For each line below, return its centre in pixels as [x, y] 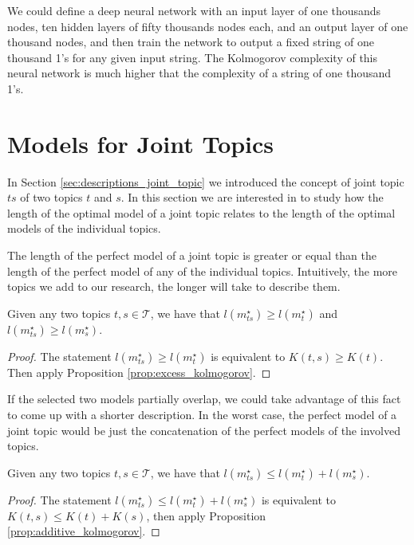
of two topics [51, 197]
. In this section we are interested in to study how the [252, 197]
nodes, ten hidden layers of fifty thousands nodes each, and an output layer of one [208, 26]
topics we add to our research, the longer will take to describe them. [174, 286]
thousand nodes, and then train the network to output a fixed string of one [191, 42]
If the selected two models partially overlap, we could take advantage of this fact [204, 399]
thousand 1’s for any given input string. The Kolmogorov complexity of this [193, 57]
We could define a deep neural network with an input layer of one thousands [194, 10]
